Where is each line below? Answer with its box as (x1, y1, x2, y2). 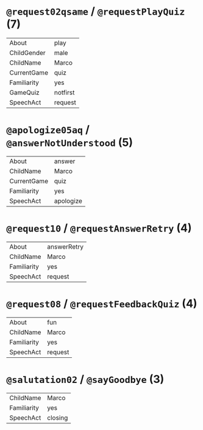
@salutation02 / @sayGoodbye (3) (6, 372, 165, 386)
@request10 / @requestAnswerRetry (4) (6, 221, 192, 235)
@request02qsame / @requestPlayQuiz (6, 4, 185, 18)
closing (47, 414, 68, 422)
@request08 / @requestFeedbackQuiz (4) (6, 297, 198, 310)
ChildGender (9, 48, 46, 57)
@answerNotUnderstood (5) (6, 136, 133, 150)
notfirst (54, 88, 75, 97)
